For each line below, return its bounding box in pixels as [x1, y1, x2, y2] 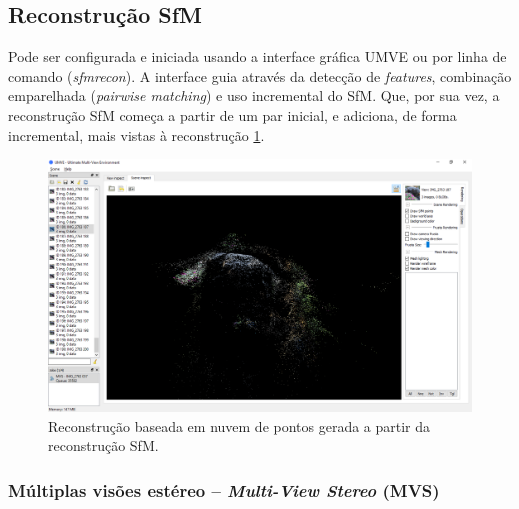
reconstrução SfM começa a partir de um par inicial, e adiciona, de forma [8, 104, 457, 125]
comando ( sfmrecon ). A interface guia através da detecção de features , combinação [8, 65, 512, 86]
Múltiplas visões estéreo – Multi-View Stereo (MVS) [8, 477, 440, 502]
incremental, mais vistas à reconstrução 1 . [8, 124, 265, 145]
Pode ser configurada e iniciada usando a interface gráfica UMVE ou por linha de [8, 46, 507, 67]
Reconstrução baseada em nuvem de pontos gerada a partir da [48, 415, 431, 436]
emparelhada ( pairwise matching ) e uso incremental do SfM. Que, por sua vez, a [8, 85, 500, 106]
